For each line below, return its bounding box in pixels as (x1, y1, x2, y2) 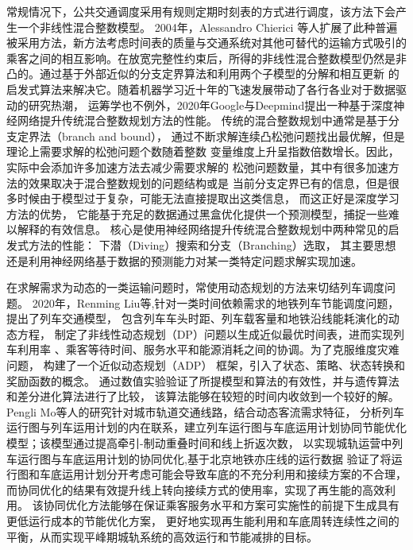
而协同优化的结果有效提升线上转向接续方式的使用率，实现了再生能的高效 (6, 481, 384, 498)
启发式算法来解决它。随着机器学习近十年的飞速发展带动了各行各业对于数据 (6, 80, 396, 97)
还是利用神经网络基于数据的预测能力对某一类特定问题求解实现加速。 (6, 252, 362, 269)
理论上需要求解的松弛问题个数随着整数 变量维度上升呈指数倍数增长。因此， (6, 143, 399, 160)
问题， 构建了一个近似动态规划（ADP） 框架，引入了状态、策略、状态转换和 (6, 357, 406, 374)
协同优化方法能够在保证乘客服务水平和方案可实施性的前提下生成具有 (43, 497, 399, 513)
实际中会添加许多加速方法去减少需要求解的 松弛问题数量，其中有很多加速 (6, 158, 388, 175)
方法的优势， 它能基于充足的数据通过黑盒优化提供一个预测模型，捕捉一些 (6, 205, 388, 222)
